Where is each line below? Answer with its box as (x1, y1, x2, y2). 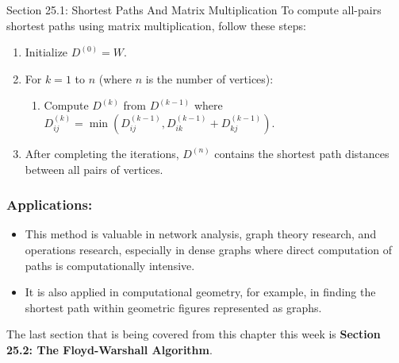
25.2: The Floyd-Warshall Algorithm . (6, 341, 213, 357)
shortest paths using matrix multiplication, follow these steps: (6, 17, 306, 33)
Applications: (6, 195, 93, 214)
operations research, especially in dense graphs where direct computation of (25, 241, 393, 257)
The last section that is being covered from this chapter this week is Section (6, 326, 381, 342)
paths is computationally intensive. (25, 257, 195, 273)
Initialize (25, 44, 68, 60)
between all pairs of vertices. (25, 160, 163, 177)
